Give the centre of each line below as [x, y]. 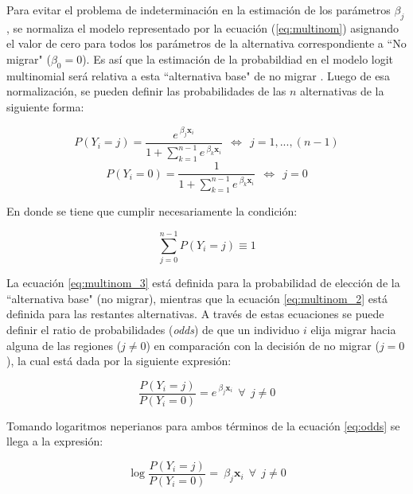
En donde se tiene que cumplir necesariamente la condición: [152, 211]
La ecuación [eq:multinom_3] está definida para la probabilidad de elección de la [203, 283]
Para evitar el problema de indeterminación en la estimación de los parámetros [199, 10]
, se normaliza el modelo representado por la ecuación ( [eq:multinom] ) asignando [203, 27]
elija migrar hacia [353, 329]
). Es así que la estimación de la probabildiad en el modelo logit [238, 58]
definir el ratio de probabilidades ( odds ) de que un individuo [153, 329]
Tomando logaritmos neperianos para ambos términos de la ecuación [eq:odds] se [203, 425]
